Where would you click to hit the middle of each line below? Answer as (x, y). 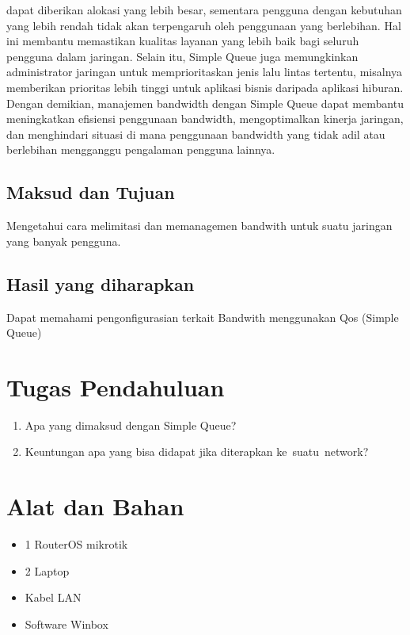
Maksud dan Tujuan (91, 192)
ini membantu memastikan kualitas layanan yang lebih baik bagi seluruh (183, 41)
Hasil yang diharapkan (101, 283)
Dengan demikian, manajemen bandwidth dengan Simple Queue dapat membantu (205, 103)
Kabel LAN (53, 597)
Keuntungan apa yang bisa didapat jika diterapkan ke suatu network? (197, 451)
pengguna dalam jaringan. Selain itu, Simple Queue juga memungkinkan (182, 56)
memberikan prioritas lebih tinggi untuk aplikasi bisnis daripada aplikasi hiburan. (205, 87)
